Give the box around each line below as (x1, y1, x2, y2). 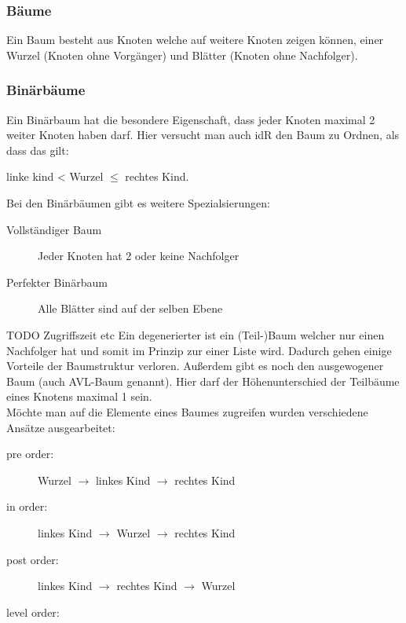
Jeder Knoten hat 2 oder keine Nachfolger (38, 247, 240, 264)
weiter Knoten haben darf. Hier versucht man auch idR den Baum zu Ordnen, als (6, 126, 400, 143)
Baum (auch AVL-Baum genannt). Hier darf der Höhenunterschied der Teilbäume (6, 372, 400, 389)
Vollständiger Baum (6, 221, 102, 237)
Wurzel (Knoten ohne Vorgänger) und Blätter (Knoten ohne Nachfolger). (6, 46, 358, 63)
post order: (6, 551, 59, 567)
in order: (6, 498, 48, 515)
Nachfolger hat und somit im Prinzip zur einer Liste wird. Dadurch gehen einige (6, 342, 392, 358)
